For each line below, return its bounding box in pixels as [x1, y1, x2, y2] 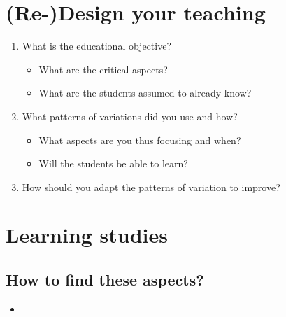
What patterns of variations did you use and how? [22, 108, 238, 123]
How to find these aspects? [6, 269, 204, 290]
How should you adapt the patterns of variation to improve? [22, 179, 280, 194]
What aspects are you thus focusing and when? [38, 132, 241, 147]
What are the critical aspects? [38, 62, 168, 76]
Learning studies [6, 220, 169, 249]
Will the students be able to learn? [38, 156, 188, 171]
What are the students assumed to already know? [38, 85, 252, 100]
